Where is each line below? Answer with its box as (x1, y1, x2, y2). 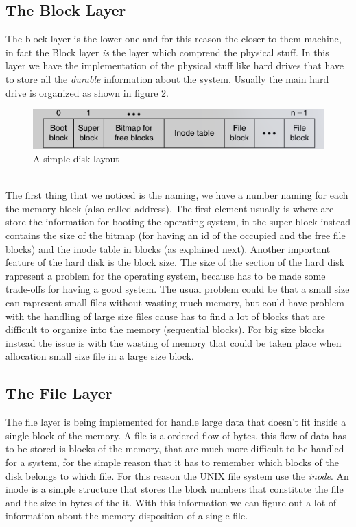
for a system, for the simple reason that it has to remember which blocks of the (5, 454, 339, 469)
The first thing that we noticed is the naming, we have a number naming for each (5, 188, 348, 202)
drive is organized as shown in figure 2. (5, 85, 169, 99)
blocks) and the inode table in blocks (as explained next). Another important (5, 241, 331, 256)
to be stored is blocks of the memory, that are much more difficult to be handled (5, 441, 344, 456)
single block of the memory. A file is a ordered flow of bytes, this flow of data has (5, 428, 347, 442)
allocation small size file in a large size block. (5, 349, 194, 363)
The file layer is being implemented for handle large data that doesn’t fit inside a (5, 415, 346, 429)
